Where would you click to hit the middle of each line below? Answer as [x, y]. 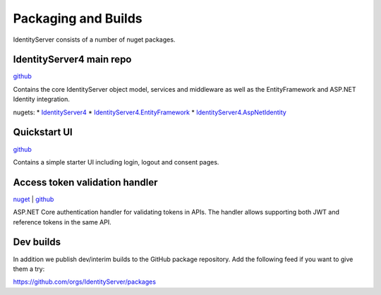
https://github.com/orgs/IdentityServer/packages [85, 282]
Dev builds [37, 242]
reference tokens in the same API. [62, 222]
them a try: [29, 269]
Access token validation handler [85, 182]
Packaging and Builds [78, 18]
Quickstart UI [43, 132]
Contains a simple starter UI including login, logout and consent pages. [116, 162]
